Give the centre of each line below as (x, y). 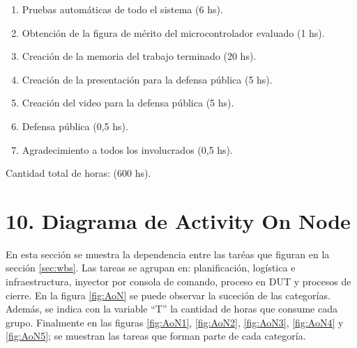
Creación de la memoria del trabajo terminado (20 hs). (139, 56)
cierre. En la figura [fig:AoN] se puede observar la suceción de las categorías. (168, 295)
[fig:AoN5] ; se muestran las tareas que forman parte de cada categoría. (156, 336)
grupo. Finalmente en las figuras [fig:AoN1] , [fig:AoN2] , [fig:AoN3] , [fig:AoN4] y (175, 322)
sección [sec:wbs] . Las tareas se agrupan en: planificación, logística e (151, 268)
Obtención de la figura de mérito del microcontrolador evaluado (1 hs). (173, 32)
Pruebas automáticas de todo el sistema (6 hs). (122, 9)
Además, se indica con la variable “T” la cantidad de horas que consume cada (172, 309)
